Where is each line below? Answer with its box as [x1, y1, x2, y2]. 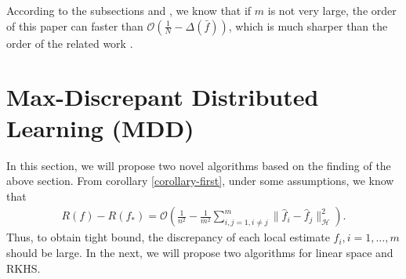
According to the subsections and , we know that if [6, 2, 252, 18]
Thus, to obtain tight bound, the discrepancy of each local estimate [6, 229, 330, 245]
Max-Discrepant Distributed [6, 81, 319, 113]
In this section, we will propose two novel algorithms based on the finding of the [6, 157, 391, 173]
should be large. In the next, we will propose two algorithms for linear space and [6, 244, 393, 260]
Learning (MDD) [6, 111, 194, 143]
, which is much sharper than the [228, 17, 388, 34]
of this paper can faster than [6, 17, 143, 34]
